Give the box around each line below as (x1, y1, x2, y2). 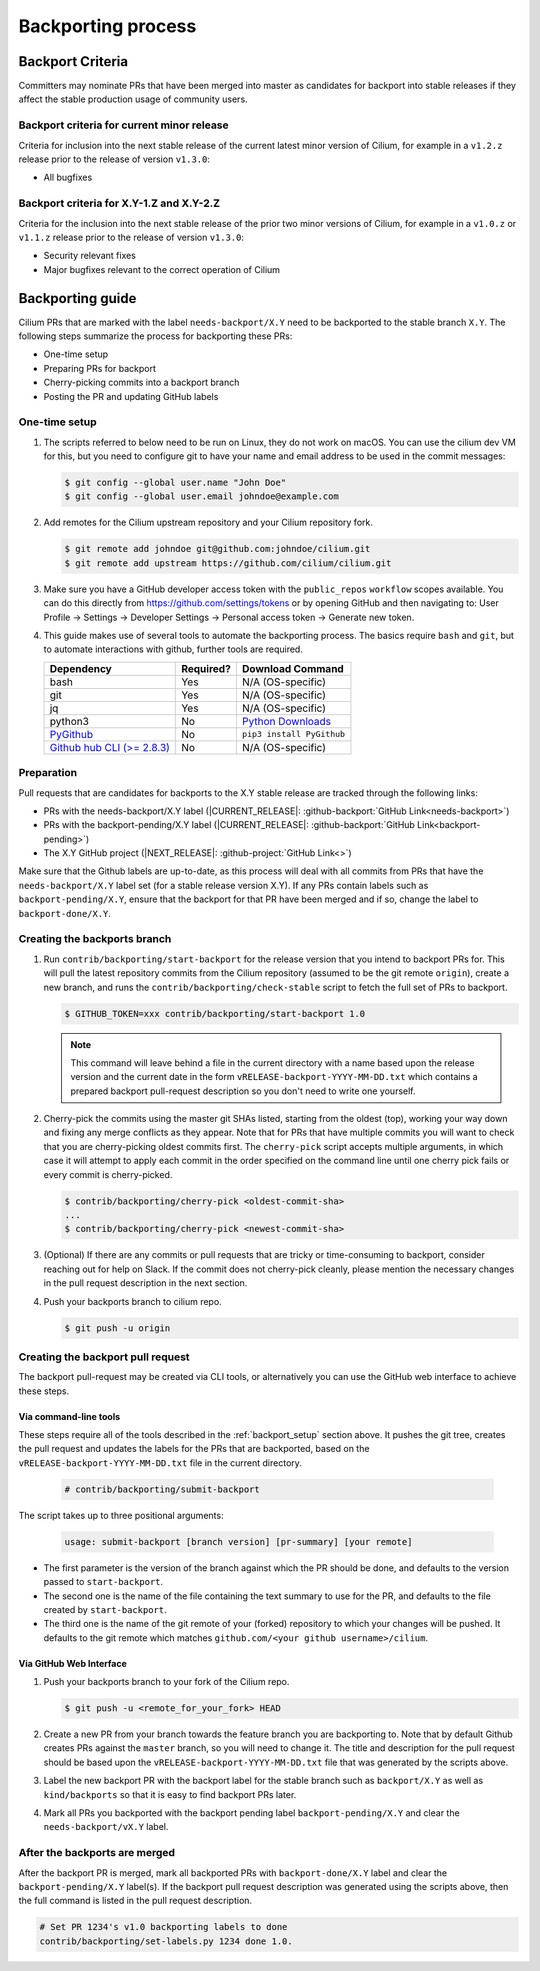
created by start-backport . (43, 1603, 167, 1615)
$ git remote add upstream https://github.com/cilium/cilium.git (64, 557, 392, 569)
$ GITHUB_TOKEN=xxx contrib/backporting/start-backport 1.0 (64, 1008, 366, 1019)
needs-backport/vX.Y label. (43, 1821, 169, 1833)
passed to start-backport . (43, 1576, 164, 1588)
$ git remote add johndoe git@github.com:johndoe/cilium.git (64, 543, 371, 555)
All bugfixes (43, 171, 93, 184)
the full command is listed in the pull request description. (18, 1895, 253, 1907)
